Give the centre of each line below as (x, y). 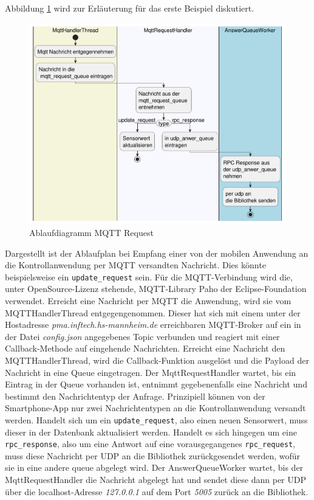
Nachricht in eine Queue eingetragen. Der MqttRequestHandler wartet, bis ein (151, 372)
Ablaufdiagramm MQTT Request (91, 232)
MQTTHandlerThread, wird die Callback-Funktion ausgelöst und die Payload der (157, 360)
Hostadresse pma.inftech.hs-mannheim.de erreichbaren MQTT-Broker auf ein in (153, 325)
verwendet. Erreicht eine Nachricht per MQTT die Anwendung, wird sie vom (148, 300)
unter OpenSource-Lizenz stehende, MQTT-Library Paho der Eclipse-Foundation (156, 289)
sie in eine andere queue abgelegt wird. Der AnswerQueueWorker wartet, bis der (154, 467)
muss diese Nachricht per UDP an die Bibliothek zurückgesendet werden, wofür (153, 455)
